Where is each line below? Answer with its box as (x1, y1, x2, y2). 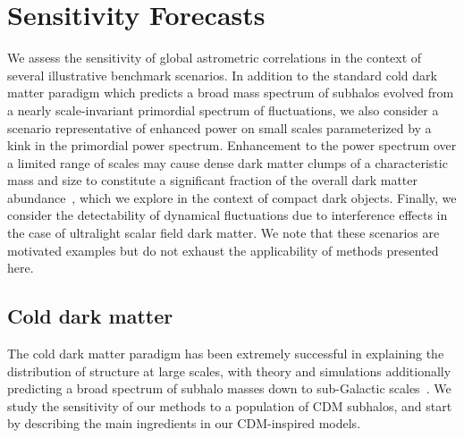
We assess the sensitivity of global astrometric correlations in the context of (7, 48, 422, 67)
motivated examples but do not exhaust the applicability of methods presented (7, 240, 439, 259)
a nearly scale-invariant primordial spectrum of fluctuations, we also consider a (7, 100, 439, 119)
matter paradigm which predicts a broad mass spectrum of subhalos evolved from (7, 83, 454, 102)
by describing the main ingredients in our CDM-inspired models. (7, 414, 361, 433)
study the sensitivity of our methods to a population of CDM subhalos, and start (7, 396, 452, 415)
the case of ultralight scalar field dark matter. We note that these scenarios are (7, 223, 440, 242)
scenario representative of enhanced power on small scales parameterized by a (7, 118, 432, 137)
